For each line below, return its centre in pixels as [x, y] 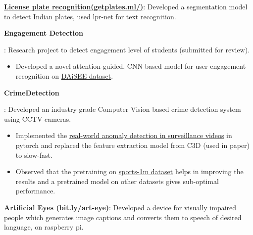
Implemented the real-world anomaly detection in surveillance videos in [124, 135]
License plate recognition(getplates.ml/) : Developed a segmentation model [126, 6]
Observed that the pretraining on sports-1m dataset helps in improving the [129, 171]
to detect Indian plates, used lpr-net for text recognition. [90, 16]
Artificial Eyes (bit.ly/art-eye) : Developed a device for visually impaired [120, 207]
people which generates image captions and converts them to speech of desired [123, 217]
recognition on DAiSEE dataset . [64, 75]
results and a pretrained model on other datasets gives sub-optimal [117, 181]
